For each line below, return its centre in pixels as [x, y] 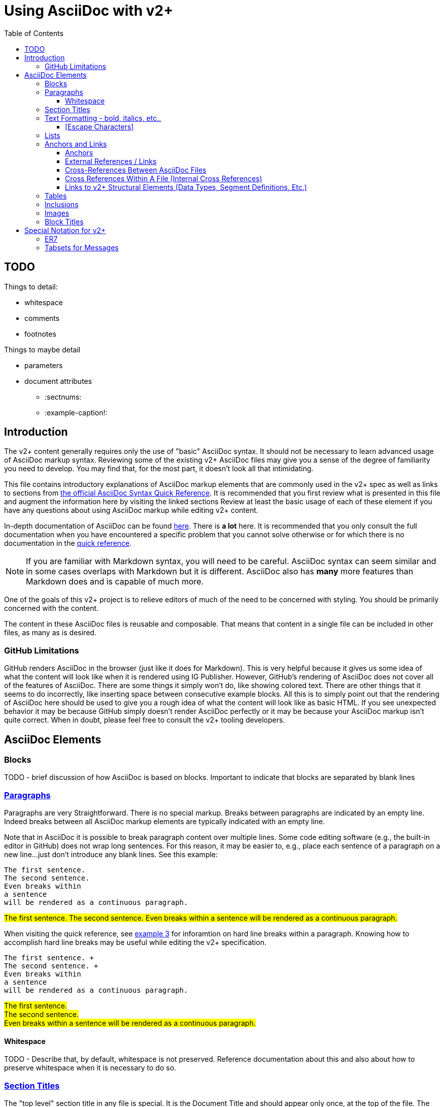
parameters [44, 365]
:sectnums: [63, 397]
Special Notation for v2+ [65, 230]
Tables [56, 196]
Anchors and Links [76, 144]
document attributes [58, 381]
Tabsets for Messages [82, 247]
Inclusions [62, 204]
